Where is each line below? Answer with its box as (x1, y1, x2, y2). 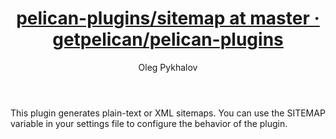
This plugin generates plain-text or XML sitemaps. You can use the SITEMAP (10, 107, 326, 119)
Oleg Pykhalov (138, 61, 198, 73)
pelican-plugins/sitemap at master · (16, 7, 320, 30)
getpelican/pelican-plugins (52, 28, 284, 51)
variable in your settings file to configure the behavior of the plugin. (10, 117, 288, 129)
